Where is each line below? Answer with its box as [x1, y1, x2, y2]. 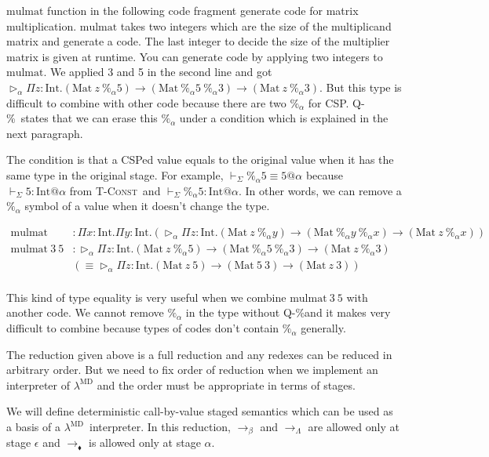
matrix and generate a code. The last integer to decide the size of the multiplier [6, 33, 390, 49]
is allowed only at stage [89, 434, 201, 451]
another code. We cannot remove [6, 304, 164, 321]
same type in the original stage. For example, [6, 166, 224, 183]
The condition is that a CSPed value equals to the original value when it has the [6, 151, 394, 168]
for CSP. [308, 94, 349, 111]
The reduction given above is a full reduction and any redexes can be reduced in [6, 346, 392, 362]
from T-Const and [69, 182, 161, 198]
